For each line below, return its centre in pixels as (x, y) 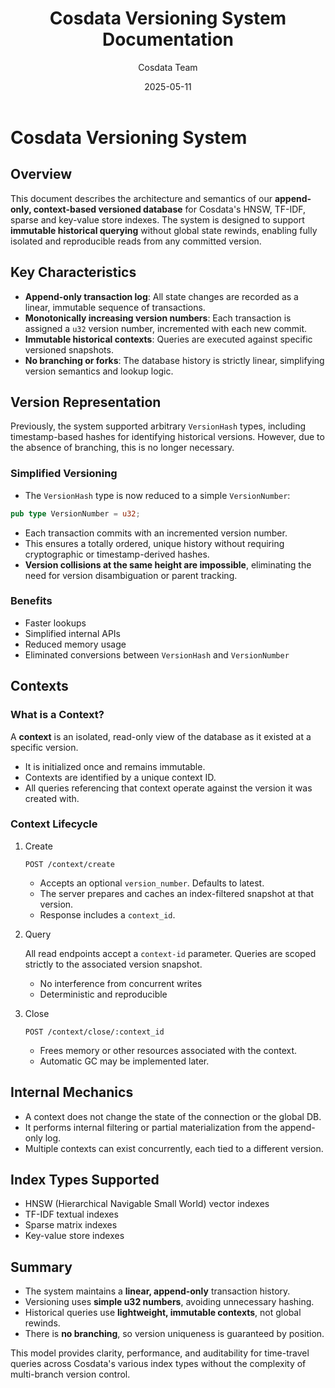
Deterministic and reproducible (103, 994)
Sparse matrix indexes (71, 1225)
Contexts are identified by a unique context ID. (120, 777)
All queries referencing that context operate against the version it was (168, 788)
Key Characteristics (73, 272)
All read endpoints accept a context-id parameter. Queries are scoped (170, 953)
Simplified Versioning (64, 474)
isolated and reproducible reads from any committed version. (136, 241)
